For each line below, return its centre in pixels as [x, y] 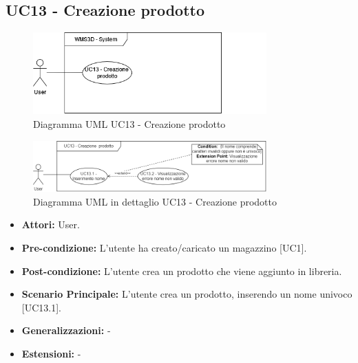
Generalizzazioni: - [66, 330]
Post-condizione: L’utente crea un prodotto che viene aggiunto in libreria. [182, 271]
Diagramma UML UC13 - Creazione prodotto [129, 123]
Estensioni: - [51, 353]
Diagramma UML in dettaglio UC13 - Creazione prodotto [155, 201]
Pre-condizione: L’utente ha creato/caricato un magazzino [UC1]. [164, 247]
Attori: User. [51, 224]
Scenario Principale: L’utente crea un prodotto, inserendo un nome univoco [187, 294]
